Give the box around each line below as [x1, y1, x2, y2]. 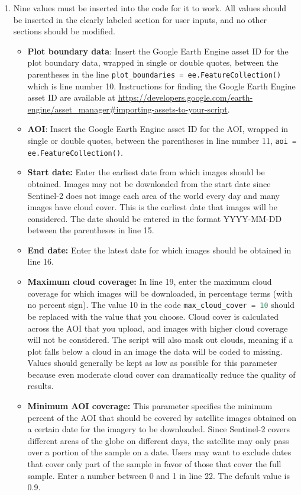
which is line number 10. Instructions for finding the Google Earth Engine [27, 79, 296, 92]
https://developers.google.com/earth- [118, 91, 253, 104]
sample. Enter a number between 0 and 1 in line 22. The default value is [27, 469, 290, 481]
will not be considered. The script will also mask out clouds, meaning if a [27, 333, 293, 346]
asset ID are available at [27, 91, 115, 104]
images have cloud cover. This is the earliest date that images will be [27, 201, 277, 213]
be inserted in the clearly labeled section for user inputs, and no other [13, 13, 267, 25]
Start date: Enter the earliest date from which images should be [27, 166, 265, 178]
